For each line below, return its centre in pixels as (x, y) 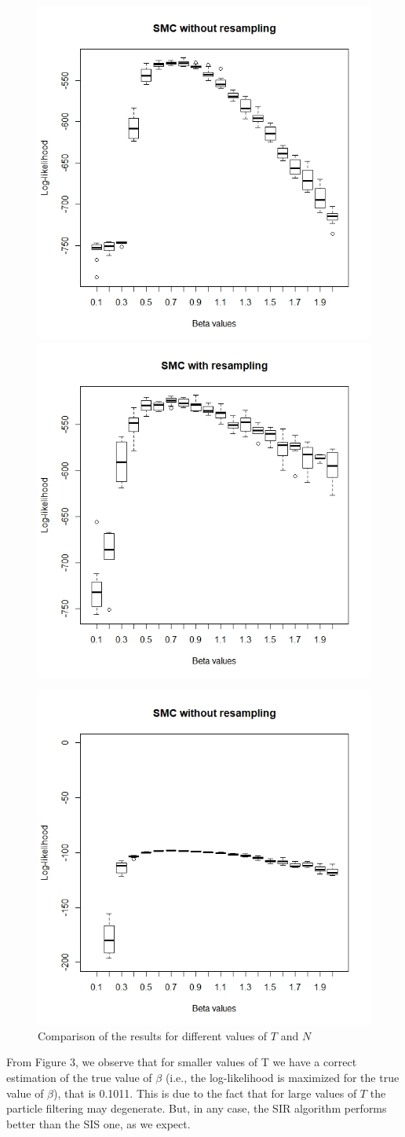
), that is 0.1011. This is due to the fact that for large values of (205, 1093)
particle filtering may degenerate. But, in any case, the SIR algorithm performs (197, 1108)
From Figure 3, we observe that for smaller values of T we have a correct (182, 1062)
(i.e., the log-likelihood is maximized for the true (282, 1077)
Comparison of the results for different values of (153, 1035)
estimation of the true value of (79, 1077)
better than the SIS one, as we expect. (99, 1123)
